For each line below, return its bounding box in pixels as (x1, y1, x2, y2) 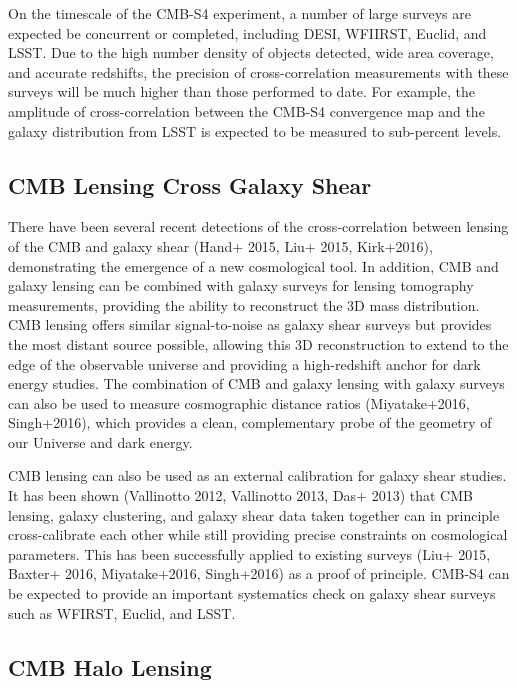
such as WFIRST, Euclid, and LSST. (8, 602, 236, 623)
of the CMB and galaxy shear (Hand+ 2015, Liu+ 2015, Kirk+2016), (8, 235, 433, 256)
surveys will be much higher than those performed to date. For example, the (8, 81, 475, 102)
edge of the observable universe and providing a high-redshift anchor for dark (8, 353, 481, 374)
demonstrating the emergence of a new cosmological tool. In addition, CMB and (8, 255, 499, 276)
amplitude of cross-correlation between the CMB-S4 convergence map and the (8, 100, 485, 121)
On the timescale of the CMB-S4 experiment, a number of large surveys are (8, 3, 471, 23)
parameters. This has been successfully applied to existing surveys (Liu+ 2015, (8, 543, 491, 564)
